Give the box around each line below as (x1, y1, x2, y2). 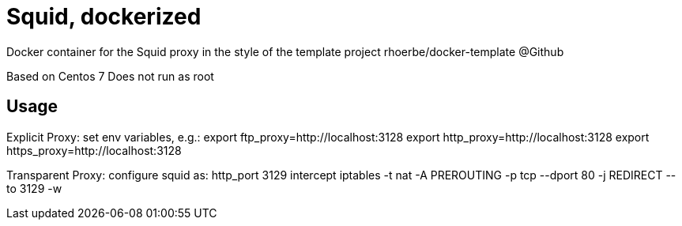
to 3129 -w (6, 181, 62, 195)
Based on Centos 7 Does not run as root (6, 69, 214, 83)
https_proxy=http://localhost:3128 (6, 143, 182, 157)
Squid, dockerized (6, 3, 202, 30)
